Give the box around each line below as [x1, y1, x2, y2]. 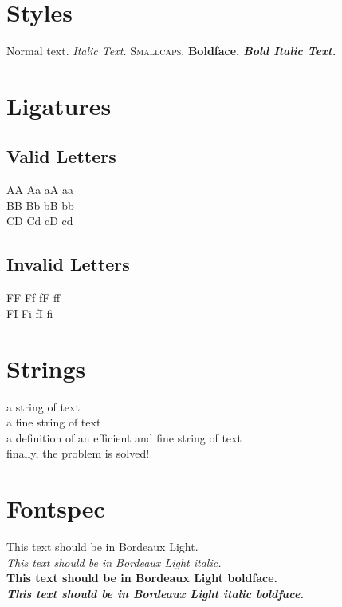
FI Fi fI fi [6, 304, 53, 321]
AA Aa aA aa [6, 181, 73, 198]
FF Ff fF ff [6, 289, 61, 306]
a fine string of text [6, 414, 101, 430]
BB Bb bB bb [6, 196, 74, 213]
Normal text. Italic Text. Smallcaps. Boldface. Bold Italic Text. [6, 42, 336, 59]
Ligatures [6, 89, 112, 121]
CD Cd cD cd [6, 212, 73, 229]
